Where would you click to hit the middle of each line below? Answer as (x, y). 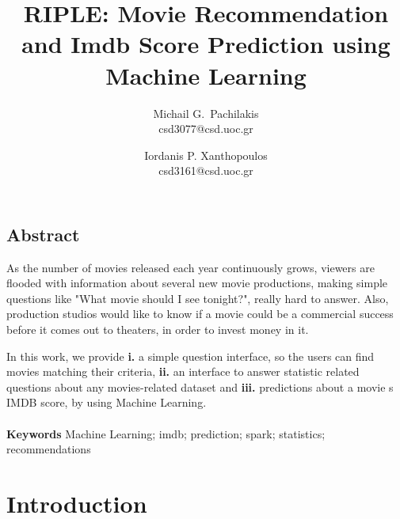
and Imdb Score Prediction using (206, 44)
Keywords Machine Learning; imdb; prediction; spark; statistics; (166, 433)
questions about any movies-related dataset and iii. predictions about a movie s (200, 386)
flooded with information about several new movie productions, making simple (197, 283)
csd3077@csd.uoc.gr (206, 129)
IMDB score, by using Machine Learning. (107, 402)
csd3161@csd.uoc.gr (206, 170)
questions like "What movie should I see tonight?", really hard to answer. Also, (198, 298)
